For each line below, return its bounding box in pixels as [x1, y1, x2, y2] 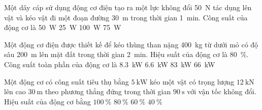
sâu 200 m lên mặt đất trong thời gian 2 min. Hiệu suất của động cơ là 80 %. [4, 49, 249, 60]
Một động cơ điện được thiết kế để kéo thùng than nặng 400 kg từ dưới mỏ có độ [4, 39, 258, 49]
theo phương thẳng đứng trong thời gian [45, 86, 171, 97]
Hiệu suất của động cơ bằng [4, 96, 91, 106]
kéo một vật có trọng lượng [150, 76, 235, 87]
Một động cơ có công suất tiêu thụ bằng [4, 76, 129, 87]
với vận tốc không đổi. [187, 86, 256, 97]
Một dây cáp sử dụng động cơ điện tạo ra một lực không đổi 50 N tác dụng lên [4, 2, 252, 12]
